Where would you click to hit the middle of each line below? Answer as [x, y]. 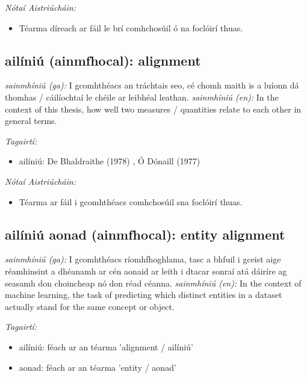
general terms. [31, 121]
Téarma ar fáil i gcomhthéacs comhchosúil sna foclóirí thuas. [131, 201]
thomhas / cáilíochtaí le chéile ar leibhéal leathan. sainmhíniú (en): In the [142, 97]
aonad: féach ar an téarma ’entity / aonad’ [98, 367]
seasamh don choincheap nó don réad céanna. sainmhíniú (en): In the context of [153, 283]
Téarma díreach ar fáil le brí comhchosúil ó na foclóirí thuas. [131, 27]
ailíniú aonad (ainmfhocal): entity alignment [145, 234]
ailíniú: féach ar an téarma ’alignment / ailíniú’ [106, 346]
